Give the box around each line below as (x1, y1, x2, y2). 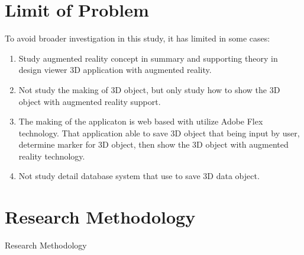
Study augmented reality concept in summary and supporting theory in (18, 52, 278, 64)
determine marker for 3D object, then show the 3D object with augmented (18, 138, 289, 151)
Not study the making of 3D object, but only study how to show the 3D (18, 83, 280, 95)
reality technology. (18, 149, 85, 162)
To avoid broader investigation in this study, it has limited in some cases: (5, 32, 270, 44)
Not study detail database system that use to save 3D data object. (18, 170, 260, 182)
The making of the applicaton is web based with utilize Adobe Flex (18, 115, 263, 128)
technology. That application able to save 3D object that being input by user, (18, 126, 300, 139)
